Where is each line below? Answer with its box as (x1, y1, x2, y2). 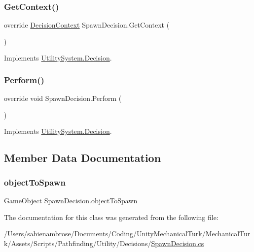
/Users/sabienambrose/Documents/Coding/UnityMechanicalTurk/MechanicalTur (4, 228, 251, 239)
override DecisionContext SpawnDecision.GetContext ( (4, 20, 170, 30)
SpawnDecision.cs (151, 238, 204, 248)
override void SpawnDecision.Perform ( (4, 93, 122, 103)
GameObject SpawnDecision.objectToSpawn (4, 195, 138, 205)
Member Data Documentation (4, 150, 161, 165)
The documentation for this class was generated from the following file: (4, 212, 218, 222)
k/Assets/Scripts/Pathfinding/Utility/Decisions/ (4, 238, 151, 248)
